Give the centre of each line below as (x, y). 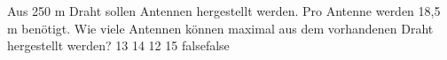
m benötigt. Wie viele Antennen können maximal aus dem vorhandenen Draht (220, 28)
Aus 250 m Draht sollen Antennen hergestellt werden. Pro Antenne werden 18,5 (224, 11)
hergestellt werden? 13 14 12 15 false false (118, 45)
